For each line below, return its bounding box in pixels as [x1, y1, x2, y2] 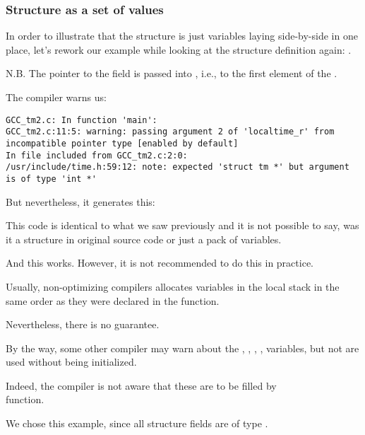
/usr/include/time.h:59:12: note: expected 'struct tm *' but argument [6, 162, 349, 173]
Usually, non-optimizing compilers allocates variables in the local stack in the [6, 279, 340, 294]
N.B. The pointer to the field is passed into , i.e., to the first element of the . [6, 66, 337, 81]
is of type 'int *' [6, 173, 97, 184]
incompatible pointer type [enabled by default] [6, 138, 239, 149]
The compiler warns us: [6, 90, 107, 104]
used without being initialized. [6, 354, 137, 369]
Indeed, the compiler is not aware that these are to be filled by [6, 378, 277, 393]
